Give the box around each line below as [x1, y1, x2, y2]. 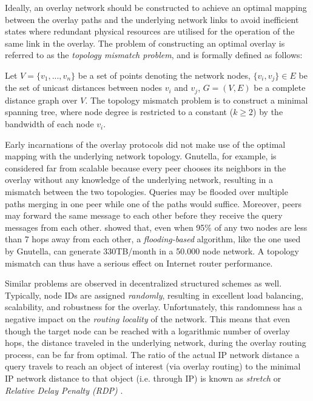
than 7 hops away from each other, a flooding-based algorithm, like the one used [5, 233, 301, 245]
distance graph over [5, 93, 78, 106]
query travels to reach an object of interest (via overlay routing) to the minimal [5, 360, 301, 373]
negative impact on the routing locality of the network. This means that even [5, 312, 291, 325]
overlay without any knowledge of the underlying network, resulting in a [5, 173, 274, 186]
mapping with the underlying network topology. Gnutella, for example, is [5, 150, 277, 162]
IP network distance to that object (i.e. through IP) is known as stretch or [5, 371, 281, 384]
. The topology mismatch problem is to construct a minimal [85, 93, 308, 106]
